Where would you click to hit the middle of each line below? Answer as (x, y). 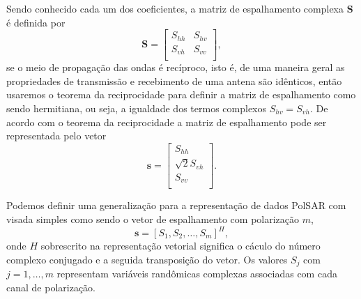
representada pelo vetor (56, 136)
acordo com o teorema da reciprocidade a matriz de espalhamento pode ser (167, 122)
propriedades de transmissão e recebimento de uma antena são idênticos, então (174, 80)
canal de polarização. (51, 287)
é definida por (36, 22)
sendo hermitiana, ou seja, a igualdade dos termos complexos (137, 108)
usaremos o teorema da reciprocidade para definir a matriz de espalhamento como (181, 94)
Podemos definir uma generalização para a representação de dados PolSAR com (176, 205)
